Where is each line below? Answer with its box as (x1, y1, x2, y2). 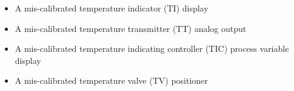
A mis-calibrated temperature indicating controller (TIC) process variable (15, 42, 289, 55)
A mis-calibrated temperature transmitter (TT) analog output (15, 22, 247, 34)
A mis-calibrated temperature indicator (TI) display (15, 2, 209, 14)
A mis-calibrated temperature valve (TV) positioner (15, 74, 208, 87)
